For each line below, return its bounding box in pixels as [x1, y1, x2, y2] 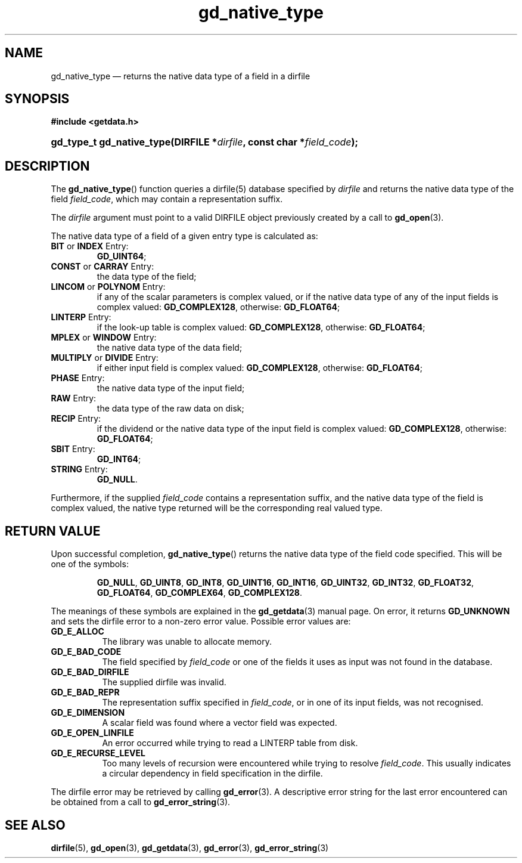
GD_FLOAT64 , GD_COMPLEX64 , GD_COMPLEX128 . [97, 587, 302, 598]
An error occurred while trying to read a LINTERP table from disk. [102, 738, 358, 748]
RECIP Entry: [51, 413, 101, 424]
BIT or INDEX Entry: [51, 241, 129, 252]
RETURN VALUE [5, 523, 101, 539]
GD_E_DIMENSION [51, 707, 125, 718]
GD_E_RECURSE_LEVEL [51, 748, 145, 759]
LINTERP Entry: [51, 312, 111, 323]
